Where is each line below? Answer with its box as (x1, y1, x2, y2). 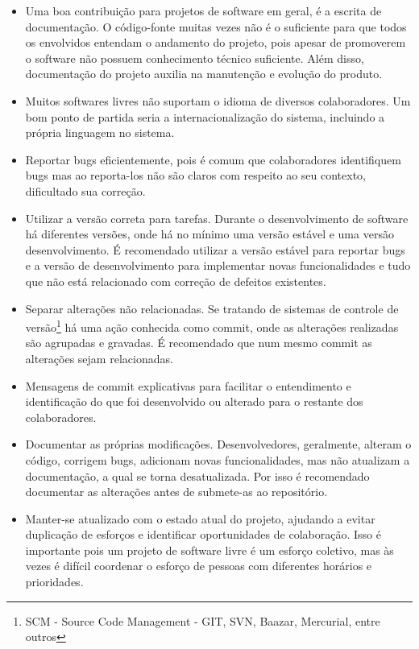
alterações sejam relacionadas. (25, 349, 173, 366)
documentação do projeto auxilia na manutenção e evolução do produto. (25, 65, 383, 82)
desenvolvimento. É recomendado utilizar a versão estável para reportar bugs (25, 241, 405, 258)
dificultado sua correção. (25, 182, 146, 199)
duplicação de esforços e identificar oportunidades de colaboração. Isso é (25, 526, 381, 543)
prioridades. (25, 573, 84, 590)
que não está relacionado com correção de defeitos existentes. (25, 272, 326, 289)
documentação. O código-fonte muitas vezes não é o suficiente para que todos (25, 18, 407, 35)
